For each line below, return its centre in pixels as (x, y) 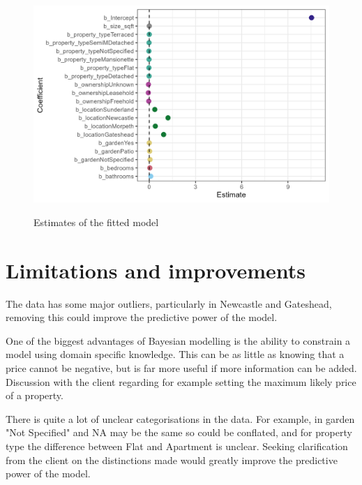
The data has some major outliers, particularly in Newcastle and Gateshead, (169, 303)
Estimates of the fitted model (96, 222)
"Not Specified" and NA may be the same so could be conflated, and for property (179, 432)
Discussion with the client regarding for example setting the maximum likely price (181, 381)
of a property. (35, 395)
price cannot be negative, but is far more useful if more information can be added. (181, 368)
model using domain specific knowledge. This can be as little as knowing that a (175, 354)
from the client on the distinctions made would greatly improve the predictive (172, 460)
